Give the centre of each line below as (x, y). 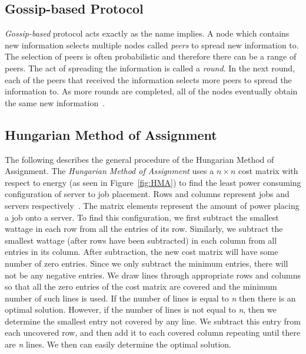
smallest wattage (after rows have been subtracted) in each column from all (141, 240)
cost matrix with (268, 171)
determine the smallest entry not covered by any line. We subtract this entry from (153, 321)
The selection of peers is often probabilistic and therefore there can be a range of (151, 56)
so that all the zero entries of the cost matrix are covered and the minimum (141, 286)
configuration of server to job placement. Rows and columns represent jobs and (147, 194)
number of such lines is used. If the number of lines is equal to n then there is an (150, 298)
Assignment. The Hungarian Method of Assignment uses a (109, 171)
